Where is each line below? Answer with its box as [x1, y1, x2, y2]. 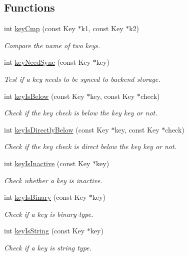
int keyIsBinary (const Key [4, 192, 87, 202]
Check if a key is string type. [4, 242, 91, 252]
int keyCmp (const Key [4, 23, 75, 34]
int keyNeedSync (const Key [4, 57, 91, 67]
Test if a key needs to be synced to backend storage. [4, 73, 160, 84]
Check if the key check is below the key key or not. [4, 107, 157, 118]
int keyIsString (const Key [4, 225, 85, 236]
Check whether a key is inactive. [4, 175, 102, 185]
